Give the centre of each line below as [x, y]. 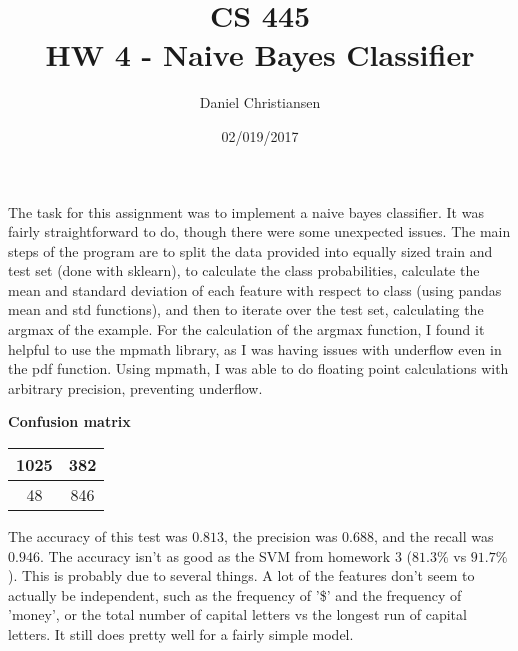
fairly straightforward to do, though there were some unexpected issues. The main [259, 231]
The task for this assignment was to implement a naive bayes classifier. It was [246, 211]
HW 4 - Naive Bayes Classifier [260, 54]
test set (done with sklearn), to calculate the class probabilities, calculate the [244, 270]
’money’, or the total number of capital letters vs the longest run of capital [237, 614]
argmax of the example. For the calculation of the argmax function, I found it [246, 329]
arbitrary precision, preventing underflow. [135, 387]
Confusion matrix [69, 421]
